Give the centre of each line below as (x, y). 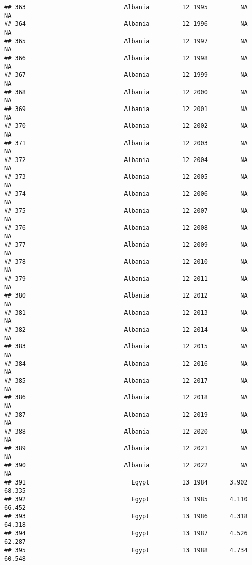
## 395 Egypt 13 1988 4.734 (126, 550)
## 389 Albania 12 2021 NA (126, 449)
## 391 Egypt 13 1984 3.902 (126, 482)
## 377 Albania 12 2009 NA (126, 245)
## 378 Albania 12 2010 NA (126, 262)
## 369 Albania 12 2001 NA (126, 109)
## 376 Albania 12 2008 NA (126, 228)
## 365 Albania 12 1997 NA (126, 41)
